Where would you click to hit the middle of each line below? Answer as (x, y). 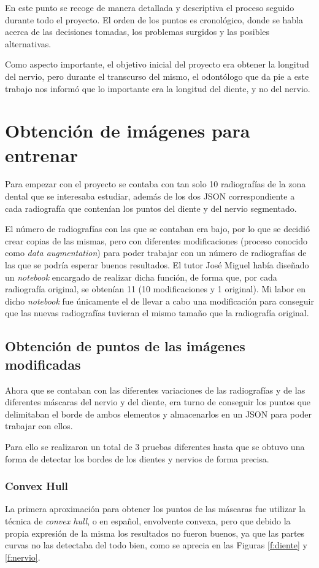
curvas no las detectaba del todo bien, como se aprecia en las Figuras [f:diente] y (156, 545)
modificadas (43, 364)
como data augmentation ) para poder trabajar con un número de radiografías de (156, 253)
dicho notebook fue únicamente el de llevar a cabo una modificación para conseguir (159, 301)
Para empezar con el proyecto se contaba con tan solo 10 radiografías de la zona (156, 184)
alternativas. (28, 43)
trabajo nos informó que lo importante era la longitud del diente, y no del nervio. (158, 88)
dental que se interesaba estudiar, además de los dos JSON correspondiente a (150, 196)
